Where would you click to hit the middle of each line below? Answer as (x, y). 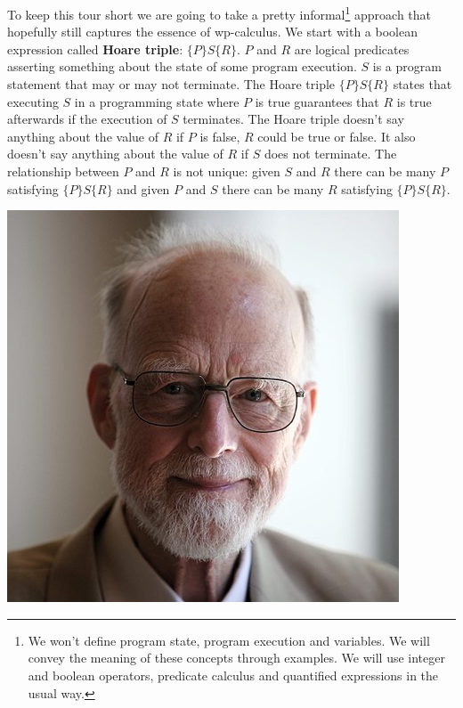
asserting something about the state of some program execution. (182, 66)
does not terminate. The (330, 154)
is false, (220, 136)
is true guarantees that (317, 101)
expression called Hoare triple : (95, 49)
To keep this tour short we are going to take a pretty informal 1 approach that (219, 13)
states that (422, 84)
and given (143, 188)
